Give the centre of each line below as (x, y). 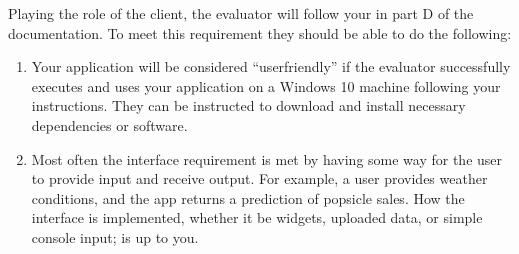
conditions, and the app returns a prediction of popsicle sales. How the (248, 197)
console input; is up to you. (115, 236)
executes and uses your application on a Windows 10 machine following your (266, 85)
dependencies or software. (109, 124)
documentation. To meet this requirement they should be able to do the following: (260, 32)
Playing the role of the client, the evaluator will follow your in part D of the (241, 13)
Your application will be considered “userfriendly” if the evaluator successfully (271, 66)
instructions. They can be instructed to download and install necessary (248, 105)
